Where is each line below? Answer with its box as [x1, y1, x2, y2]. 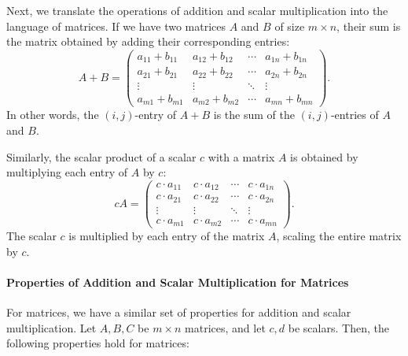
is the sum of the [213, 106, 295, 123]
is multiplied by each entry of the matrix [68, 228, 265, 244]
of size [274, 17, 305, 34]
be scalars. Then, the [288, 319, 389, 336]
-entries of [330, 106, 379, 123]
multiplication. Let [6, 319, 97, 336]
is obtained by [290, 148, 358, 165]
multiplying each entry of [6, 164, 128, 180]
